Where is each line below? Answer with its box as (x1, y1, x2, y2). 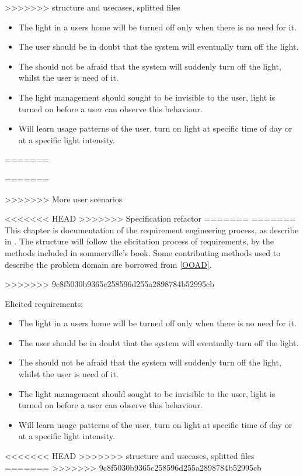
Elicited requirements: (5, 297, 83, 309)
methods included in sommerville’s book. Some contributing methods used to (5, 246, 281, 258)
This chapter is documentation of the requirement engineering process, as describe (5, 223, 299, 236)
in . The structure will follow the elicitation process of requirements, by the (5, 235, 274, 247)
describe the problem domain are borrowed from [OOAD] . (5, 258, 212, 270)
